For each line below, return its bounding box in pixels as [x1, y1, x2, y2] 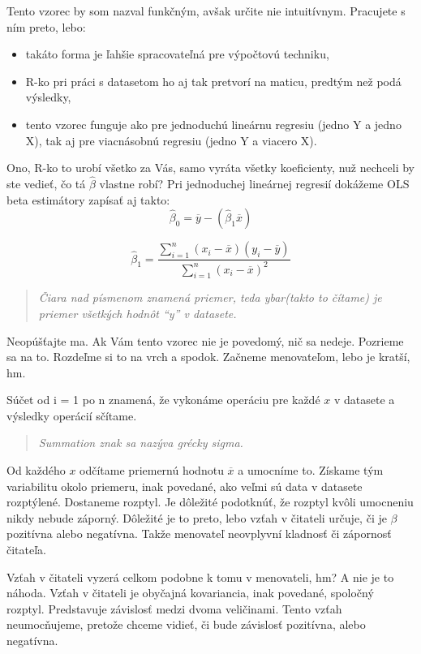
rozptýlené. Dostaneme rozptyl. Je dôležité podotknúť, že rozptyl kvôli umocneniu [6, 493, 414, 510]
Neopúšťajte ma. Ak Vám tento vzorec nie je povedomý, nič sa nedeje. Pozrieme [6, 332, 404, 349]
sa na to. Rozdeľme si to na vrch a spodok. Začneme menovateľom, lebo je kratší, [6, 348, 410, 365]
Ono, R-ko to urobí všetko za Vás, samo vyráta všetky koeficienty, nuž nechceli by [6, 159, 415, 176]
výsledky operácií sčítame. [6, 407, 137, 424]
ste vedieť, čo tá [6, 174, 86, 191]
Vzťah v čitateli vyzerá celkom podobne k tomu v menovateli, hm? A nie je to [6, 568, 394, 585]
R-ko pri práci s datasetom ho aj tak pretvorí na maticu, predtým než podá [25, 72, 402, 89]
